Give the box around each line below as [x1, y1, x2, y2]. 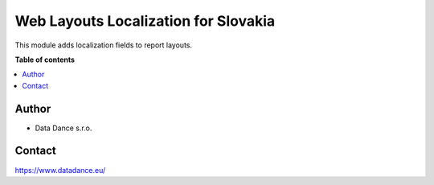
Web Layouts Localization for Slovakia [14, 12, 276, 30]
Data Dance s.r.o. [35, 123, 92, 133]
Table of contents [14, 55, 76, 64]
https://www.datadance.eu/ [14, 165, 106, 175]
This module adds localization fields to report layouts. [14, 40, 193, 50]
